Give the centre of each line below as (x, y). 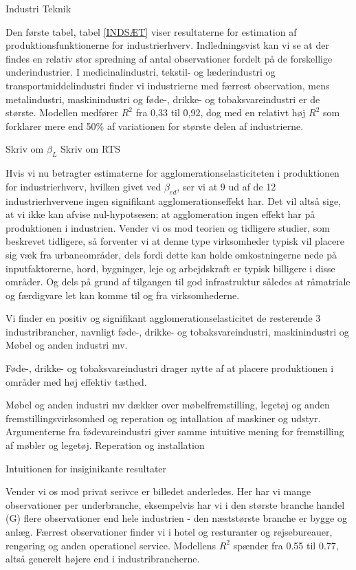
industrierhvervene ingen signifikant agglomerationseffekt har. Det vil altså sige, (174, 200)
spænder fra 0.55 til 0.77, (286, 545)
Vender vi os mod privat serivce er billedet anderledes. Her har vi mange (158, 491)
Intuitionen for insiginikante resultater (86, 468)
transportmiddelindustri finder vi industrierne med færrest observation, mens (168, 85)
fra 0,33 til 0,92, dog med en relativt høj (221, 112)
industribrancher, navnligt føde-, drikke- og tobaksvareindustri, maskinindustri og (177, 331)
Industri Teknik (38, 8)
